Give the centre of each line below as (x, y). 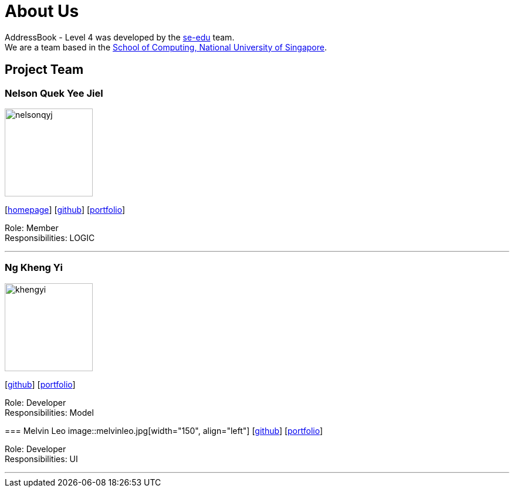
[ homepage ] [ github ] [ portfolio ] (65, 209)
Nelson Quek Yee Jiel (54, 93)
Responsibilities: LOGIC (50, 237)
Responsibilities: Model (49, 412)
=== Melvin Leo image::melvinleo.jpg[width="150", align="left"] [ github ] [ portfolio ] (164, 430)
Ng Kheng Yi (34, 268)
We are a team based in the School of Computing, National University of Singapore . (166, 47)
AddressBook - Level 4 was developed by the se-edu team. (120, 37)
